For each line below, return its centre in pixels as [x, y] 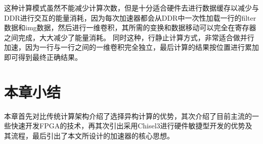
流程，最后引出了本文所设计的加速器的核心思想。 [92, 135]
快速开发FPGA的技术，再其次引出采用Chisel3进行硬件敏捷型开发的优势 [128, 126]
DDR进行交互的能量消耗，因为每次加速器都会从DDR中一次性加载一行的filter [130, 17]
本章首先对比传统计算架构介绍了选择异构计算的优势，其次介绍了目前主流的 [128, 116]
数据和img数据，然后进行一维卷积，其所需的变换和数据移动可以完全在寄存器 [130, 27]
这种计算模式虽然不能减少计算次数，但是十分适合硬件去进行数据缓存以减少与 [131, 8]
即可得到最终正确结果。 [43, 57]
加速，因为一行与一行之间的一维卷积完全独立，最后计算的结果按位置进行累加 [131, 47]
